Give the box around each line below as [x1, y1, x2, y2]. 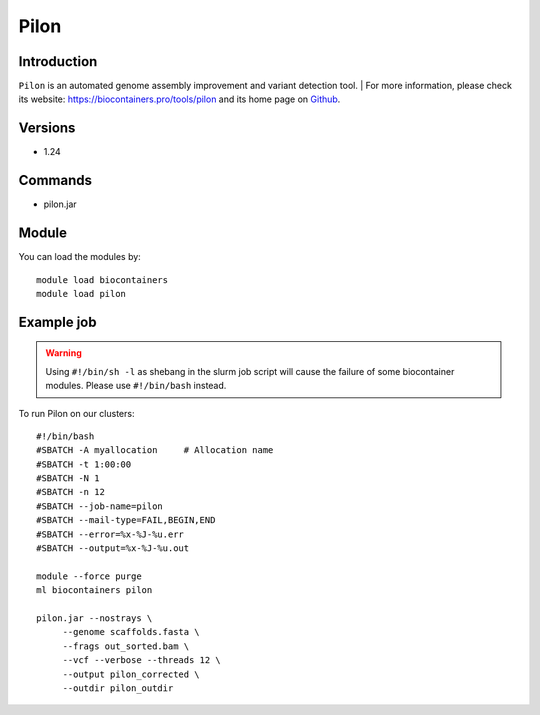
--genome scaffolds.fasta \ [62, 626, 200, 638]
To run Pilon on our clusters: [18, 407, 135, 419]
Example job [18, 313, 97, 330]
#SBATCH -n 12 [36, 486, 105, 498]
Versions [18, 120, 76, 137]
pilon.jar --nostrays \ [36, 613, 153, 624]
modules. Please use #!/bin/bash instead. [45, 380, 227, 392]
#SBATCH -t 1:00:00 [36, 458, 132, 470]
